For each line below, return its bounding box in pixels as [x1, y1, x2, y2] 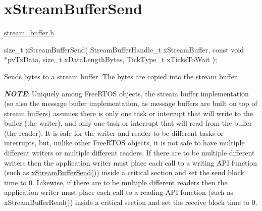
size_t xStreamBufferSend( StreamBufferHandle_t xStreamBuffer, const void [4, 44, 244, 55]
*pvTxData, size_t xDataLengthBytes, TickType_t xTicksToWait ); [4, 54, 217, 65]
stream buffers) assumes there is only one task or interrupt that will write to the [4, 108, 253, 118]
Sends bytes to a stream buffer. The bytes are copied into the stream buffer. [4, 71, 239, 81]
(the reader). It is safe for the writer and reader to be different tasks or [4, 127, 224, 138]
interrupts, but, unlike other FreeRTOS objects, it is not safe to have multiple [4, 137, 245, 148]
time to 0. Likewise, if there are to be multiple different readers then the [4, 177, 228, 187]
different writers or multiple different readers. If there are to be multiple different [4, 147, 255, 158]
